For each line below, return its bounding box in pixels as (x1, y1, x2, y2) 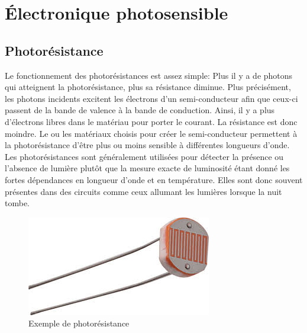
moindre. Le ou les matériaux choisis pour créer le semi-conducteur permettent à (5, 127, 298, 139)
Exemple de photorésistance (28, 317, 130, 329)
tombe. (5, 197, 30, 209)
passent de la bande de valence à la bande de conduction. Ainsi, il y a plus (5, 104, 275, 116)
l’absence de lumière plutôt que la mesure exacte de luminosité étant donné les (5, 162, 290, 174)
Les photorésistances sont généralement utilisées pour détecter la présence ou (5, 150, 284, 162)
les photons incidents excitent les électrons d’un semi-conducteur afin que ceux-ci (5, 92, 298, 104)
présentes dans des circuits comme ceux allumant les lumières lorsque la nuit (5, 185, 282, 197)
